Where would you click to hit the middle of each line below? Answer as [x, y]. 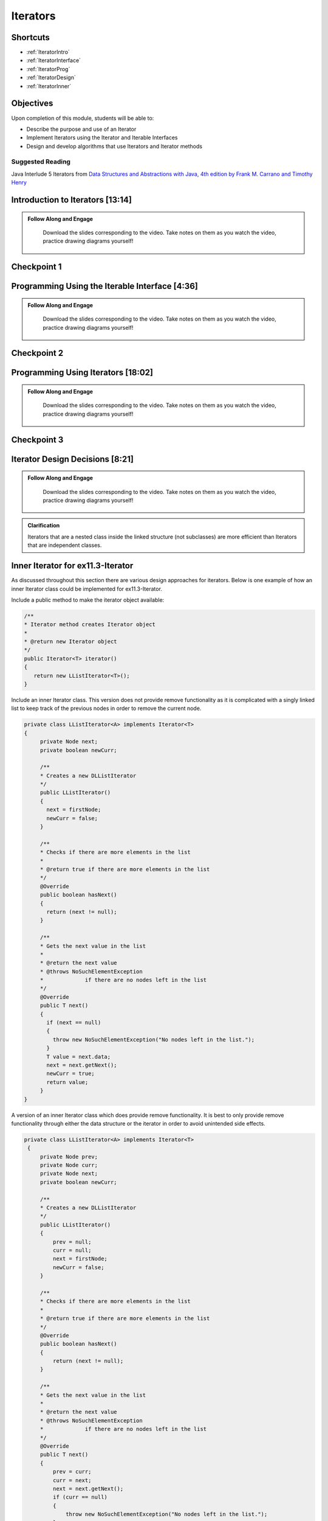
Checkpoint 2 [37, 353]
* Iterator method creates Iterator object [90, 625]
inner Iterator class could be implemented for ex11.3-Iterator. [87, 589]
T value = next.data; [79, 1056]
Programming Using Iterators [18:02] [82, 373]
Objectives [32, 103]
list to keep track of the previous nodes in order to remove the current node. [106, 708]
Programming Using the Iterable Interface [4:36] [105, 286]
